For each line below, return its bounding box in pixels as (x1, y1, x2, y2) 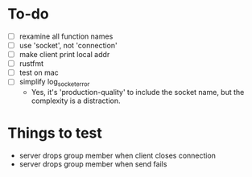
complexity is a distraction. (31, 96, 122, 105)
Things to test (7, 124, 102, 142)
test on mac (19, 68, 60, 77)
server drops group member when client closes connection (19, 150, 217, 160)
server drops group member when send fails (19, 158, 167, 169)
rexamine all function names (19, 31, 114, 41)
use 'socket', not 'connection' (19, 41, 118, 50)
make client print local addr (19, 50, 110, 60)
